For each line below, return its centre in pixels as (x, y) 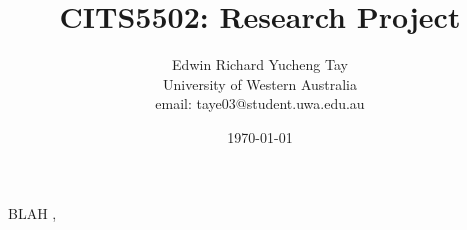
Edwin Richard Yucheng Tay (260, 64)
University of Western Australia (260, 83)
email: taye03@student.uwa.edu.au (260, 103)
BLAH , (32, 212)
